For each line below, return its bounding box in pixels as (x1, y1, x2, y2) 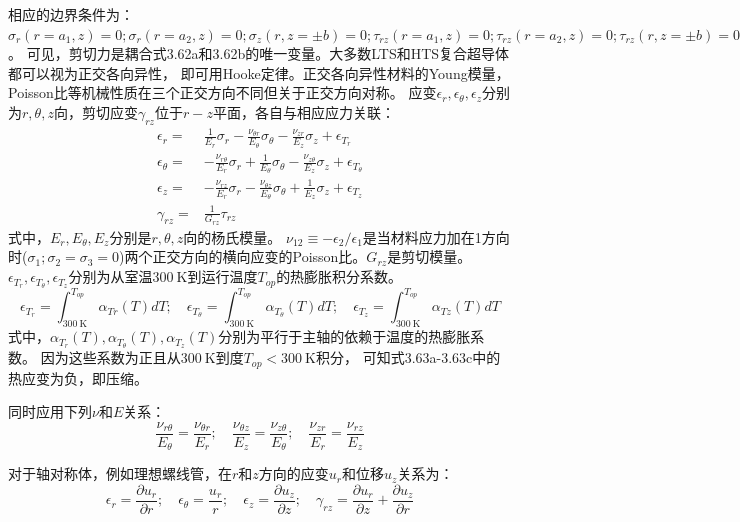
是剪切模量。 (387, 246, 472, 267)
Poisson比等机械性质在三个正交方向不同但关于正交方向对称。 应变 (8, 82, 437, 103)
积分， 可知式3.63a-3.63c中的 (316, 347, 501, 368)
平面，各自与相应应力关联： (212, 101, 395, 122)
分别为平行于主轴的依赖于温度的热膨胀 (218, 326, 471, 347)
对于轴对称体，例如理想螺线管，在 (8, 463, 232, 484)
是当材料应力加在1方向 (362, 226, 510, 247)
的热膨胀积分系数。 (276, 266, 403, 287)
